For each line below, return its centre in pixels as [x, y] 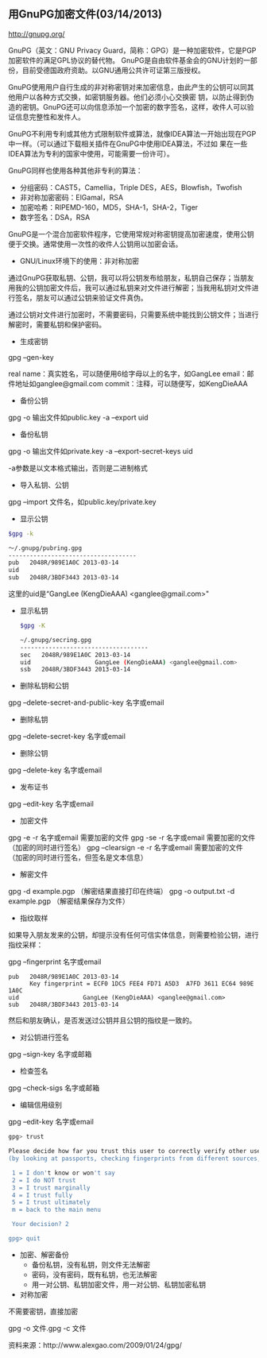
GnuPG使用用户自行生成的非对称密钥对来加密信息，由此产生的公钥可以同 [128, 87]
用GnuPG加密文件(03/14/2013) [85, 14]
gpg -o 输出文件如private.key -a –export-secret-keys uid [101, 451]
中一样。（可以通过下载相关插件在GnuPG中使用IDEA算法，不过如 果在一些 [128, 143]
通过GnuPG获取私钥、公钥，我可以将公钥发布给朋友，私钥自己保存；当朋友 [131, 277]
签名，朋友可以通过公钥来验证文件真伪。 [81, 297]
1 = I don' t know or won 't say [63, 1173]
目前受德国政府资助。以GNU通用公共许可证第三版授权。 [113, 70]
